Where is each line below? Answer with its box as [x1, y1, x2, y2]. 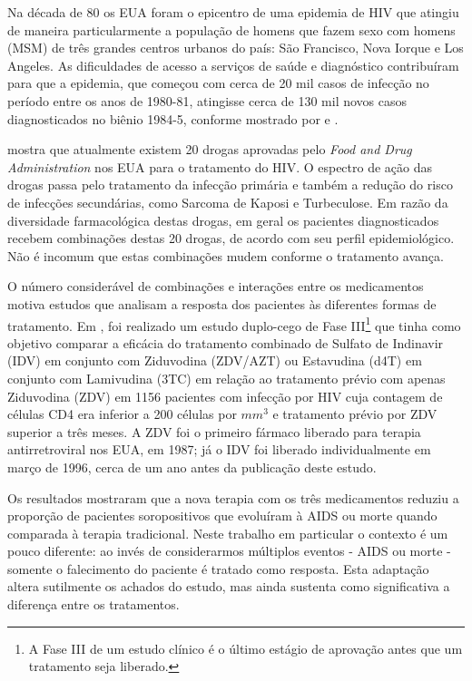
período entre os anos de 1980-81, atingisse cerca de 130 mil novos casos [7, 91, 408, 110]
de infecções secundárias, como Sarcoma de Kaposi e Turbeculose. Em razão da [7, 192, 448, 211]
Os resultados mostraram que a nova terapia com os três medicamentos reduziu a [7, 488, 459, 507]
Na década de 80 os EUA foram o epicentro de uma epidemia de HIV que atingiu [7, 3, 459, 21]
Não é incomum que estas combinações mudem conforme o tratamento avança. [7, 246, 444, 265]
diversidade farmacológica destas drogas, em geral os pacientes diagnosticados [7, 210, 439, 229]
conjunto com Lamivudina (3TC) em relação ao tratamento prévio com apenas [7, 368, 446, 387]
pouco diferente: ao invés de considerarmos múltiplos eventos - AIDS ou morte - [7, 541, 451, 560]
